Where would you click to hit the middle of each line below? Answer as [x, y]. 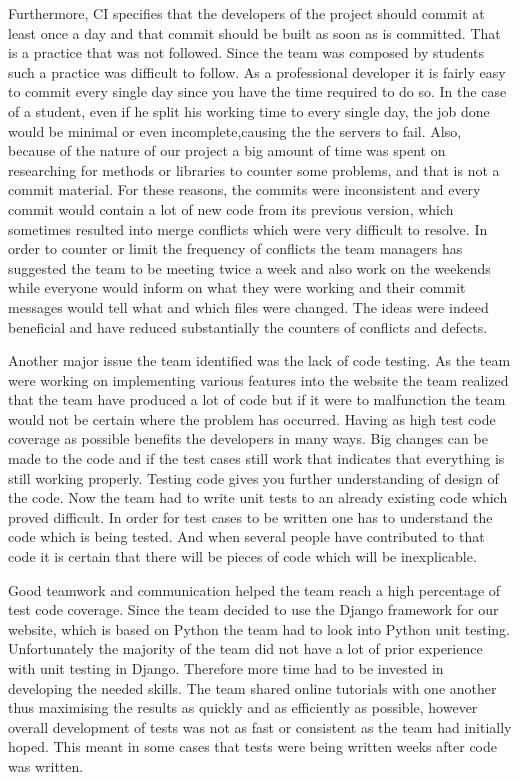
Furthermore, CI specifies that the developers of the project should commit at [246, 13]
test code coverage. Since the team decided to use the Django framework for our [253, 609]
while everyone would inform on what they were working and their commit [237, 287]
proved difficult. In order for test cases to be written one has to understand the [250, 516]
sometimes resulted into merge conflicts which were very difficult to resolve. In [248, 228]
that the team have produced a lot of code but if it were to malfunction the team [257, 399]
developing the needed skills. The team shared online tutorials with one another [252, 687]
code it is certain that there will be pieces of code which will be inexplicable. [242, 556]
